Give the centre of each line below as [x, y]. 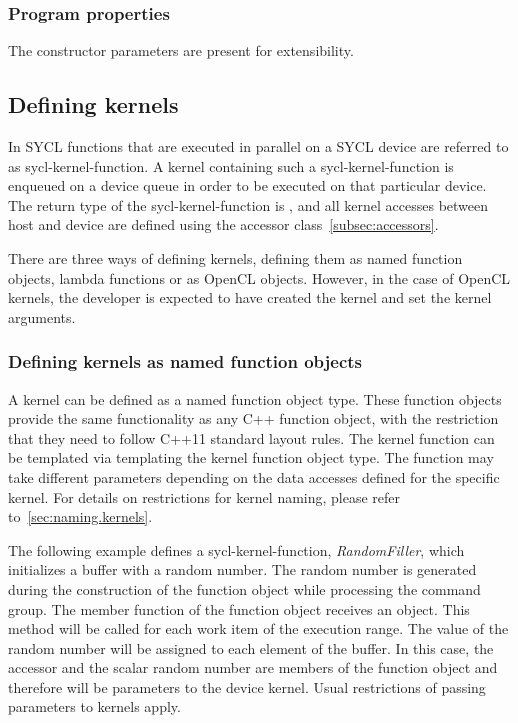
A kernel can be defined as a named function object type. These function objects [255, 398]
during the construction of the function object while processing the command [244, 588]
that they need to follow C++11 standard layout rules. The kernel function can [251, 437]
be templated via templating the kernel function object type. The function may [251, 457]
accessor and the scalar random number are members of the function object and [253, 667]
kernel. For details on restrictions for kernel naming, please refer [204, 496]
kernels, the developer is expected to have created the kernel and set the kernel [250, 297]
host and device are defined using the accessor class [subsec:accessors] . [223, 224]
